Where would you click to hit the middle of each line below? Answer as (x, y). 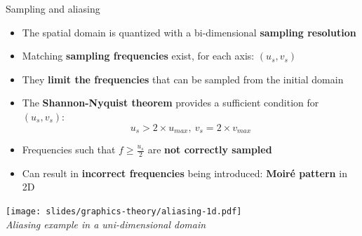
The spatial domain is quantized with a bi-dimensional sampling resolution (189, 32)
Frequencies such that (69, 150)
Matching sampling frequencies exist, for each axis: (138, 56)
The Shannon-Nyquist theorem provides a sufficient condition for (170, 103)
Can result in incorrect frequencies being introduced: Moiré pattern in (185, 173)
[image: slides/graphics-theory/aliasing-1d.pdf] (124, 212)
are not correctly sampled (210, 150)
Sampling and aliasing (53, 8)
